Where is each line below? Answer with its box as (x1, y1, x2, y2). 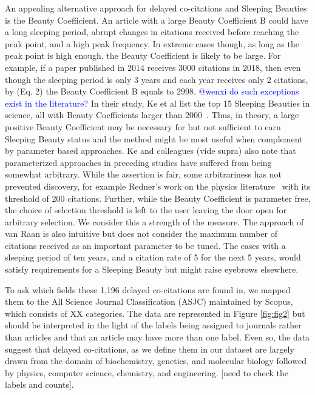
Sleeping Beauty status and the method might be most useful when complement (5, 132, 303, 145)
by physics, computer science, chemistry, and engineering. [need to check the (5, 366, 289, 379)
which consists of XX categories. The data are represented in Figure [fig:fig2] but (5, 307, 305, 319)
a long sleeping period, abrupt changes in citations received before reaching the (5, 25, 299, 38)
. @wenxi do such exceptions (193, 85, 299, 98)
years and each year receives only (141, 73, 265, 85)
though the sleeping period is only (5, 73, 132, 85)
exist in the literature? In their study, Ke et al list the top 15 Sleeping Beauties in (5, 96, 310, 109)
